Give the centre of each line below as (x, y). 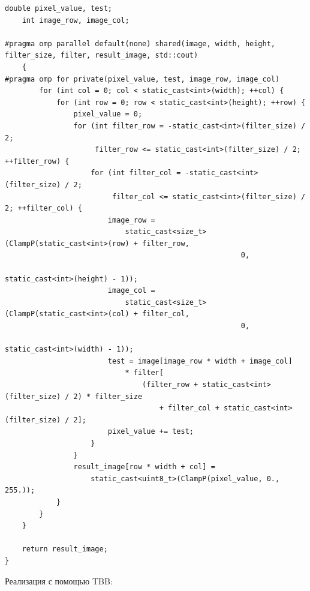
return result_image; (65, 549)
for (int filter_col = (136, 173)
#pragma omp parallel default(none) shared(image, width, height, (140, 43)
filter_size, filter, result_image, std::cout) (102, 55)
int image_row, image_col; (76, 20)
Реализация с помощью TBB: (59, 580)
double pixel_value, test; (58, 8)
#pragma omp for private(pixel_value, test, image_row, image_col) (142, 79)
